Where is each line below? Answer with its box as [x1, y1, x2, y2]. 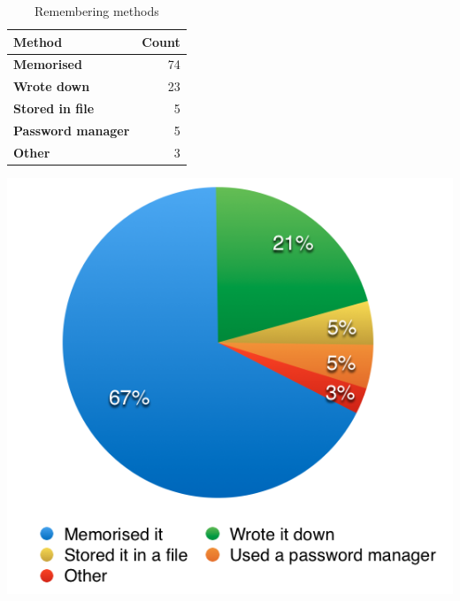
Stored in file [13, 99, 95, 118]
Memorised [13, 55, 82, 73]
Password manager [13, 120, 130, 139]
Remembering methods [34, 2, 159, 19]
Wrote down [13, 77, 90, 96]
